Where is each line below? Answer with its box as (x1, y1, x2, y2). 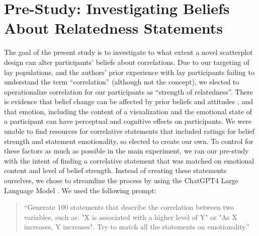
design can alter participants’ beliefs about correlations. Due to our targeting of (4, 56, 249, 67)
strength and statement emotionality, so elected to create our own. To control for (4, 135, 253, 146)
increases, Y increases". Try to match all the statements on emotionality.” (24, 221, 250, 232)
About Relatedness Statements (4, 18, 223, 38)
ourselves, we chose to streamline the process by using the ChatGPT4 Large (4, 175, 238, 186)
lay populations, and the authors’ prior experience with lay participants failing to (4, 66, 254, 77)
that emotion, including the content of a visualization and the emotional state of (4, 106, 252, 116)
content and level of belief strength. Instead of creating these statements (4, 165, 227, 176)
